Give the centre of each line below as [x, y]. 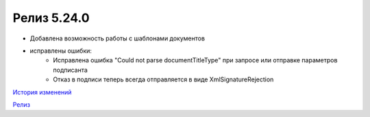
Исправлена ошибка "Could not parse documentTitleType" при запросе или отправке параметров [195, 60]
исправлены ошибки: [61, 51]
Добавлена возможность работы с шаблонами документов [118, 38]
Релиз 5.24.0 [51, 18]
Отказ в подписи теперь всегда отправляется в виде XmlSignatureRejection [163, 79]
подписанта [71, 70]
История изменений [42, 92]
